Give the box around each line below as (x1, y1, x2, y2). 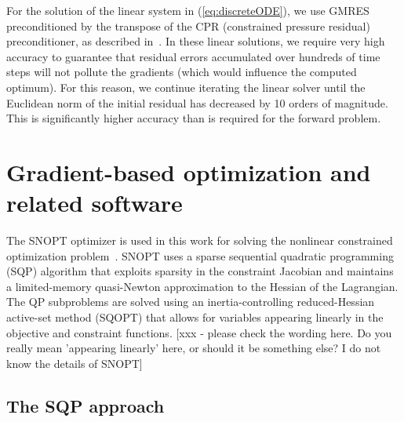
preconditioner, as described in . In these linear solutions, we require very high (6, 33, 385, 49)
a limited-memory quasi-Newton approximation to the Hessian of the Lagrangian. (6, 278, 399, 294)
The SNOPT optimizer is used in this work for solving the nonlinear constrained (6, 232, 393, 249)
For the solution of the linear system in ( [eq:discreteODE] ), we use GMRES (6, 2, 369, 18)
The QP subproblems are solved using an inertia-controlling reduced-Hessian (6, 293, 375, 310)
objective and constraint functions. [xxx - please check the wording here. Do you (6, 324, 392, 340)
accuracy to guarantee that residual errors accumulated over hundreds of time (6, 48, 380, 64)
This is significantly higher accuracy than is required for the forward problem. (6, 110, 381, 126)
